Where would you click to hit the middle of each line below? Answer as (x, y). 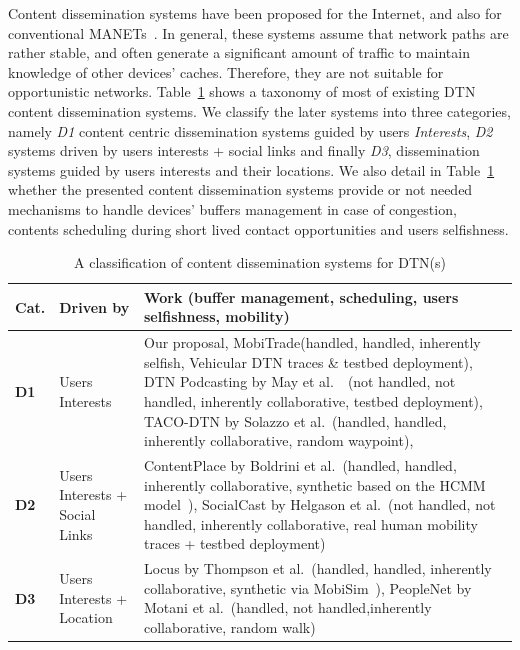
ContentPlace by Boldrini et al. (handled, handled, (300, 464)
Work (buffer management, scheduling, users (301, 296)
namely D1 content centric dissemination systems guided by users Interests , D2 (250, 130)
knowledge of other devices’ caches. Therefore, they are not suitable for (226, 71)
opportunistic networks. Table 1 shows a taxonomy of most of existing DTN (242, 91)
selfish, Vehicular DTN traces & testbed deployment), (308, 361)
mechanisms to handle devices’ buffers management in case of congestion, (232, 208)
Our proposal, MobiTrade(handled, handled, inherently (312, 342)
